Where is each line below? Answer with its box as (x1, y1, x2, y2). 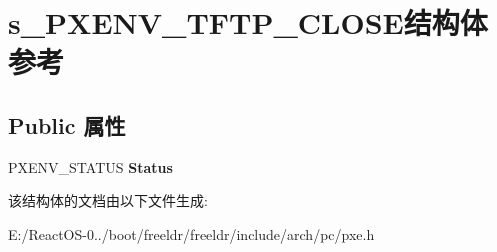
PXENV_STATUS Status (8, 156, 173, 177)
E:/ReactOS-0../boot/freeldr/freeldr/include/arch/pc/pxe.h (8, 223, 375, 244)
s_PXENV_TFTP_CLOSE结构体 (8, 2, 488, 43)
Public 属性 (8, 109, 126, 140)
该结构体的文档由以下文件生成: (8, 190, 208, 211)
